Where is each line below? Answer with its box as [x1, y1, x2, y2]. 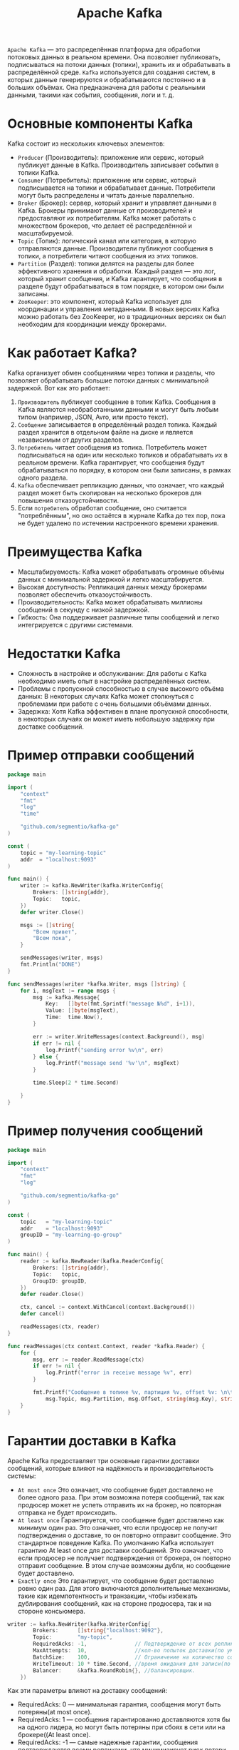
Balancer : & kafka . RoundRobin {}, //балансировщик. [33, 1666, 196, 1674]
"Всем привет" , [33, 928, 78, 936]
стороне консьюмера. [17, 1607, 85, 1615]
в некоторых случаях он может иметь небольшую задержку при [17, 714, 215, 723]
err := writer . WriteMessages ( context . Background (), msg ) [33, 1033, 205, 1040]
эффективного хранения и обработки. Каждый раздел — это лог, [17, 267, 216, 275]
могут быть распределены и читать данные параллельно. [17, 191, 194, 200]
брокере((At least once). [17, 1731, 91, 1739]
